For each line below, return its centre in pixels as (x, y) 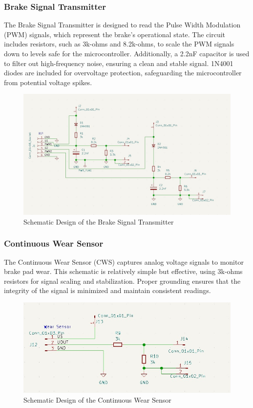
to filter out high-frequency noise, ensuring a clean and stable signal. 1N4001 (119, 63)
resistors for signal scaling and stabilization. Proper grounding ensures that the (122, 281)
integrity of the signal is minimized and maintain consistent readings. (107, 290)
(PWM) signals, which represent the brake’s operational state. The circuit (115, 34)
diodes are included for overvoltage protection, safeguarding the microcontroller (123, 73)
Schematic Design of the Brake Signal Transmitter (99, 221)
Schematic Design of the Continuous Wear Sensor (97, 399)
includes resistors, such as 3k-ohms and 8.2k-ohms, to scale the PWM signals (119, 44)
